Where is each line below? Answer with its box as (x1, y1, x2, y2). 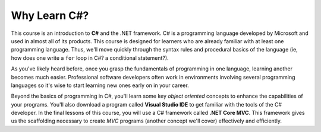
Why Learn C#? (11, 9, 89, 22)
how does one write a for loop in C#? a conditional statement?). (11, 54, 169, 62)
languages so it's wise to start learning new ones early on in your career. (11, 82, 190, 89)
